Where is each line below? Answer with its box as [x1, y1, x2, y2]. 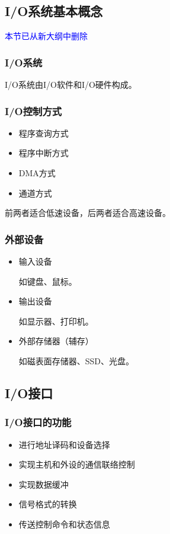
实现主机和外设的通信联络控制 [18, 458, 135, 471]
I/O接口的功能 [5, 415, 72, 430]
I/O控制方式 [5, 103, 62, 118]
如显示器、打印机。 [18, 314, 94, 327]
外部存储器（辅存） [18, 335, 94, 347]
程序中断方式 [18, 147, 69, 159]
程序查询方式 [18, 126, 69, 139]
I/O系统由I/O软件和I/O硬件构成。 [5, 78, 137, 91]
